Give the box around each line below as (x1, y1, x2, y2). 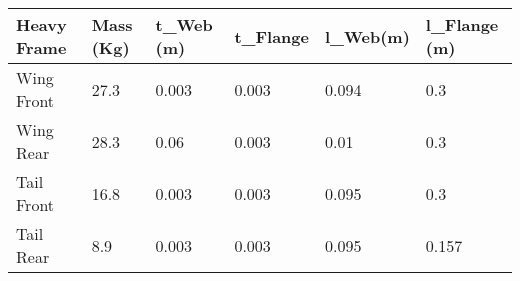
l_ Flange (425, 13, 499, 36)
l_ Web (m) (324, 24, 410, 48)
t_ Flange (234, 24, 309, 48)
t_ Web (155, 13, 213, 36)
